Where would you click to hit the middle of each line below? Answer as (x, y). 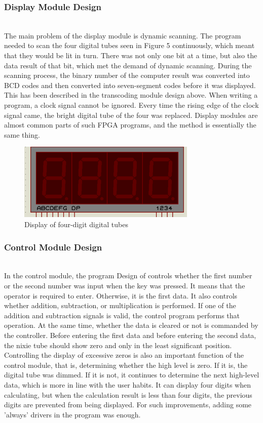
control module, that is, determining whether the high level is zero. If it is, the (126, 365)
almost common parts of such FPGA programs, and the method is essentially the (130, 125)
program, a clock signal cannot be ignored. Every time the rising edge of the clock (131, 104)
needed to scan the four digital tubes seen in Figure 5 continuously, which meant (129, 45)
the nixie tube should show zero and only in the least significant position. (118, 345)
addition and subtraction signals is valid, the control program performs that (122, 315)
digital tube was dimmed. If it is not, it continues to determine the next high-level (132, 375)
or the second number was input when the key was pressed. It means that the (125, 286)
